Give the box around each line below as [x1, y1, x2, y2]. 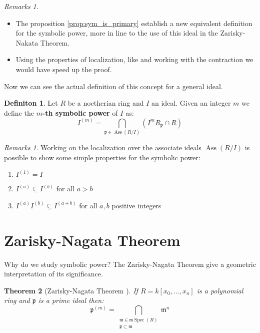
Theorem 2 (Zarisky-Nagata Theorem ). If [4, 285, 138, 295]
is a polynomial [196, 285, 243, 295]
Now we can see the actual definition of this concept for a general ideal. [4, 81, 223, 91]
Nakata [15, 37, 38, 48]
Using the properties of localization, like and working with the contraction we [15, 54, 253, 65]
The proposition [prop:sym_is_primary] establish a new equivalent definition [15, 18, 252, 28]
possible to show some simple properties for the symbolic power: [4, 152, 200, 162]
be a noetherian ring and [67, 98, 144, 108]
